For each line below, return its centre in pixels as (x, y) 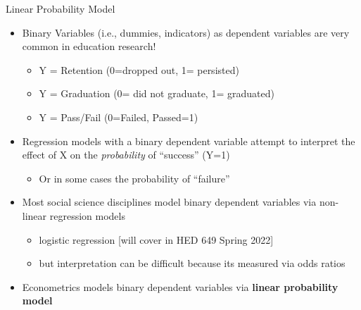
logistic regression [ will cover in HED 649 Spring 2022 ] (156, 239)
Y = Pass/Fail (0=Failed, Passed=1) (119, 117)
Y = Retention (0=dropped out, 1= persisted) (139, 69)
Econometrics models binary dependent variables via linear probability (180, 286)
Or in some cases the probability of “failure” (134, 178)
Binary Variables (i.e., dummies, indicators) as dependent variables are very (186, 32)
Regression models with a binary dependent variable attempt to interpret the (189, 141)
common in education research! (89, 46)
